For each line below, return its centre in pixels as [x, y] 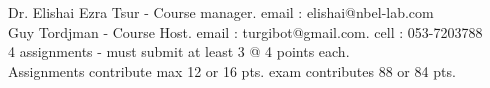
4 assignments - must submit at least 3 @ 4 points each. [179, 51]
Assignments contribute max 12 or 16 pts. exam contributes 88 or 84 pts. [232, 70]
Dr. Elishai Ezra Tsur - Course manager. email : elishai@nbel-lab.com [221, 12]
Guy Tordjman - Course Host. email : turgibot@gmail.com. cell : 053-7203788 [245, 31]
